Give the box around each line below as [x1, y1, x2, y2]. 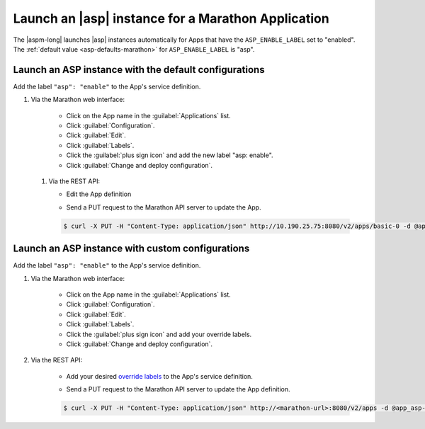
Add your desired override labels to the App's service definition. [66, 372, 253, 380]
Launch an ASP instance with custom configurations [13, 243, 250, 255]
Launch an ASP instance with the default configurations [13, 64, 265, 76]
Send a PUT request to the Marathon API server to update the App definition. [66, 385, 290, 394]
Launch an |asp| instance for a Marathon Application [13, 11, 329, 26]
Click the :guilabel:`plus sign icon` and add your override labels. [66, 330, 252, 338]
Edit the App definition [66, 190, 132, 198]
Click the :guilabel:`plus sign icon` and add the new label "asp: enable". [66, 151, 273, 159]
